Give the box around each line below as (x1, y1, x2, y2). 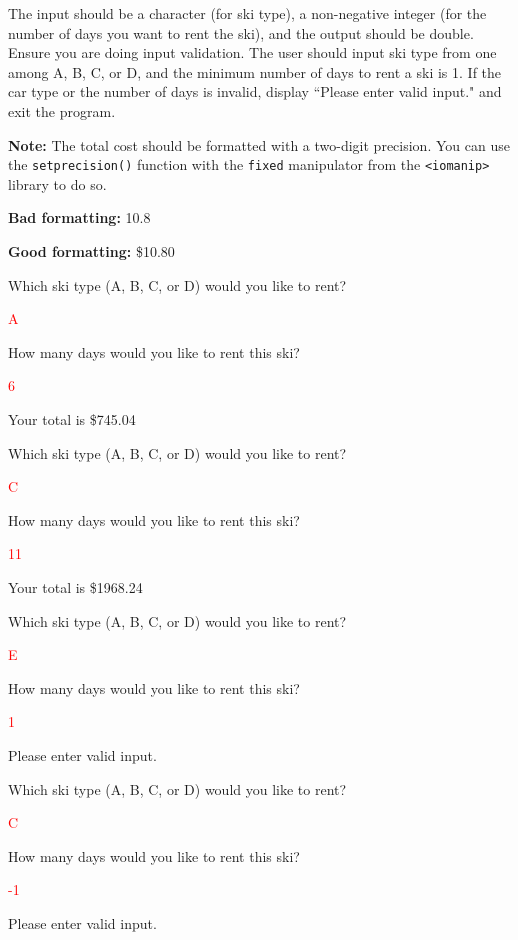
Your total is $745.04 (8, 408, 136, 429)
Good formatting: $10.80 (8, 241, 175, 261)
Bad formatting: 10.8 (8, 207, 151, 228)
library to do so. (8, 173, 107, 194)
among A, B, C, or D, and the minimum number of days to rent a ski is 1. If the (8, 61, 502, 82)
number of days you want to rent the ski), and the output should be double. (8, 22, 474, 43)
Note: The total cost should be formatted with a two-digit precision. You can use (8, 134, 510, 155)
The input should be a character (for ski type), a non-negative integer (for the (8, 3, 487, 23)
